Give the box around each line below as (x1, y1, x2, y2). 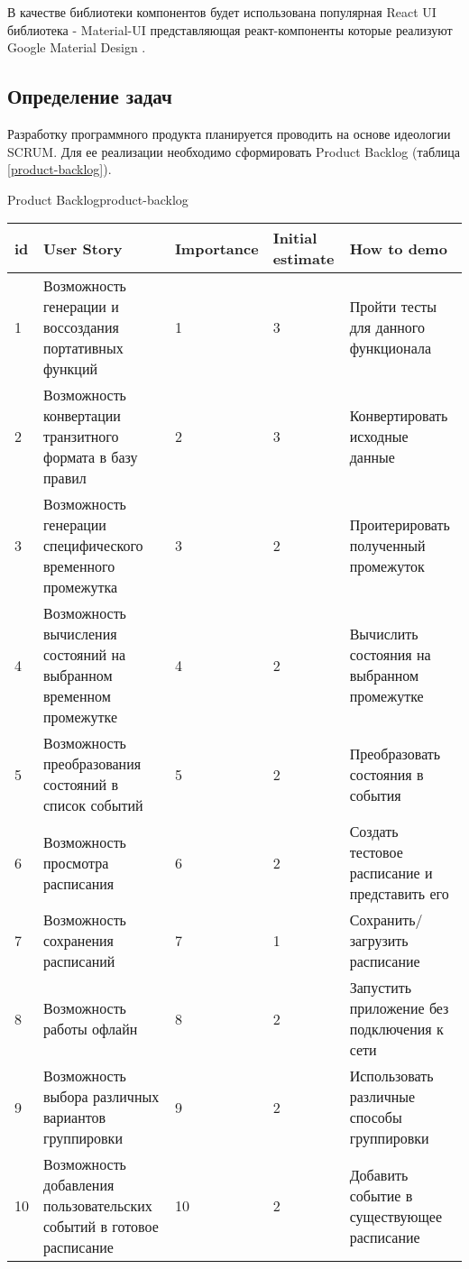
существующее (349, 1205, 442, 1227)
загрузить (349, 930, 409, 952)
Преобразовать (349, 742, 441, 764)
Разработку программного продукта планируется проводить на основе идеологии (7, 124, 451, 143)
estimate (272, 248, 335, 270)
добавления (43, 1174, 115, 1196)
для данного (349, 317, 426, 338)
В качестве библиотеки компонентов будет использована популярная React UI (7, 3, 437, 21)
